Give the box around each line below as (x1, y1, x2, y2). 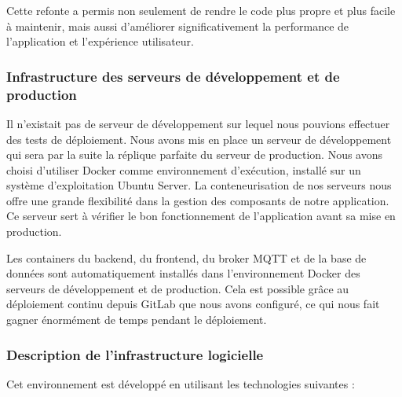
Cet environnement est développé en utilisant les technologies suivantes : (6, 375, 355, 391)
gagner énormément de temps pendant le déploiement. (6, 311, 267, 328)
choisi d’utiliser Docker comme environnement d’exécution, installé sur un (6, 161, 361, 178)
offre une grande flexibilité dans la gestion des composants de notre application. (6, 192, 389, 208)
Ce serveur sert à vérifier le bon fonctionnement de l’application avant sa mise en (6, 208, 396, 224)
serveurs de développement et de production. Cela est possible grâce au (6, 280, 349, 296)
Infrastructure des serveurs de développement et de (6, 66, 340, 86)
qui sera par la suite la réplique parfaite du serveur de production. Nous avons (6, 146, 383, 163)
